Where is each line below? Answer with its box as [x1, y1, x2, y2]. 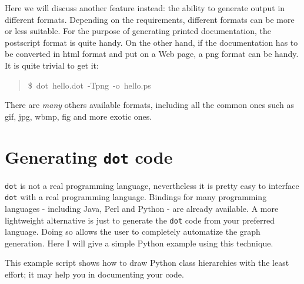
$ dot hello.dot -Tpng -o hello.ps [28, 79, 151, 91]
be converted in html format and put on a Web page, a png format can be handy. [5, 48, 299, 60]
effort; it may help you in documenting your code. [5, 268, 184, 280]
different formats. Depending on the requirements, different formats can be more [5, 13, 295, 25]
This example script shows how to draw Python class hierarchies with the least [5, 256, 289, 269]
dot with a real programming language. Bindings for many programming [5, 191, 267, 203]
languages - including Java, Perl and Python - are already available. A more [5, 202, 279, 214]
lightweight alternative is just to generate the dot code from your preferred [5, 214, 275, 226]
